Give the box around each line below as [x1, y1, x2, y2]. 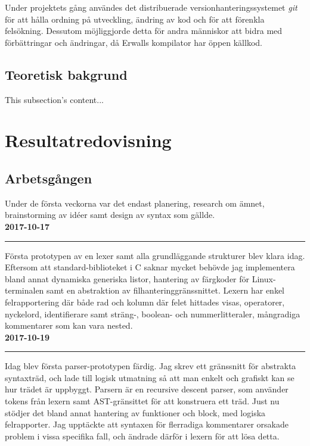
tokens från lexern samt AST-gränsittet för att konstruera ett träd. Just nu [5, 395, 280, 407]
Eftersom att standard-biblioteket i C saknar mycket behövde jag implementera [5, 261, 295, 273]
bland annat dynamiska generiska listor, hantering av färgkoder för [5, 272, 250, 285]
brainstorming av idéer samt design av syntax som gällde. [5, 208, 215, 221]
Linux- [252, 272, 276, 285]
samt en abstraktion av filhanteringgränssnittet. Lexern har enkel [46, 284, 284, 297]
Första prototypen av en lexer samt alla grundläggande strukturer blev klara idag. [5, 249, 305, 261]
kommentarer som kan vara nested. [5, 319, 133, 332]
